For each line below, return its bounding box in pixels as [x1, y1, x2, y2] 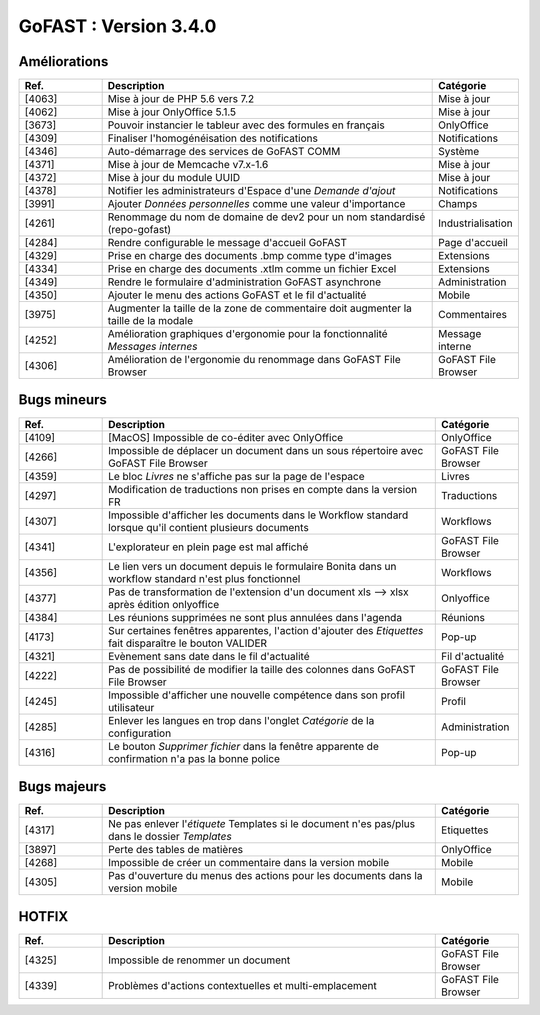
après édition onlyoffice [108, 597, 220, 611]
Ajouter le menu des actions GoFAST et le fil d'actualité [107, 288, 367, 302]
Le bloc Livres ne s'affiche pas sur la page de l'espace [108, 469, 365, 483]
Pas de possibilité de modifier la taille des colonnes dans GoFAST [108, 662, 416, 676]
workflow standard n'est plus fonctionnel [108, 571, 301, 585]
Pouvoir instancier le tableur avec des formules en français [107, 118, 385, 132]
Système [438, 145, 480, 159]
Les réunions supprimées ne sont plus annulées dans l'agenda [108, 610, 403, 624]
